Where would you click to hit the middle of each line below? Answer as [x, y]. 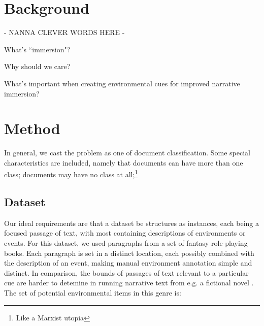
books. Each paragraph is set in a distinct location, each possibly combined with [129, 253]
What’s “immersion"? [37, 49]
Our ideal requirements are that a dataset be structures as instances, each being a [132, 223]
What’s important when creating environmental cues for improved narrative [122, 83]
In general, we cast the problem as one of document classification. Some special [127, 153]
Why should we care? [37, 66]
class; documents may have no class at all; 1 [71, 174]
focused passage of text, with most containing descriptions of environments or [125, 233]
